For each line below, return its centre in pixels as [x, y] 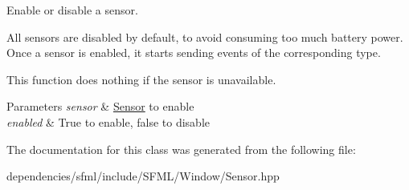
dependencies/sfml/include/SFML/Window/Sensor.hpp [143, 176]
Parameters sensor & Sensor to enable [100, 106]
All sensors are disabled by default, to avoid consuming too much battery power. [205, 36]
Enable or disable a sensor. [72, 10]
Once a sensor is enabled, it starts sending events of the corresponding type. [194, 53]
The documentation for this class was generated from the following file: [181, 149]
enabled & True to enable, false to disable [108, 121]
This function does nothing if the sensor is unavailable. [141, 79]
